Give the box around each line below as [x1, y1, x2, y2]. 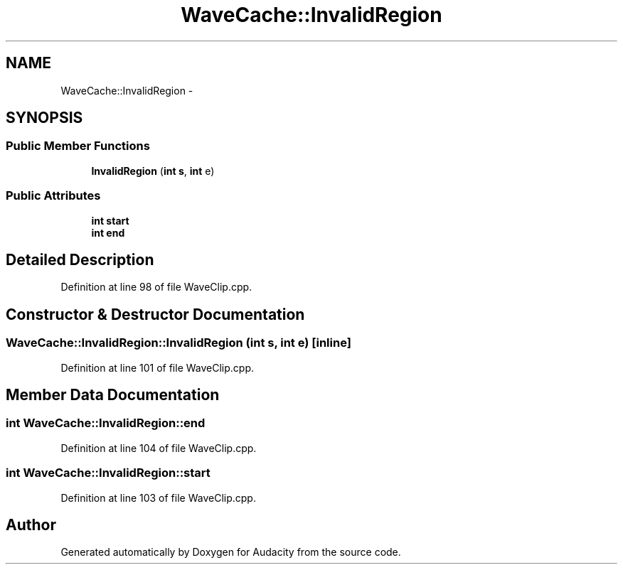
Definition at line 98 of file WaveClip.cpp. [60, 281, 252, 294]
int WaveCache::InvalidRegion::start [6, 466, 211, 480]
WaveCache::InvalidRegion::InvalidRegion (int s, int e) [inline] [6, 335, 351, 350]
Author [6, 516, 56, 534]
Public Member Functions [6, 139, 150, 154]
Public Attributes [6, 188, 101, 203]
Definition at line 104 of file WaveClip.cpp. [60, 441, 257, 454]
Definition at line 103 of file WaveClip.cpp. [60, 491, 256, 504]
